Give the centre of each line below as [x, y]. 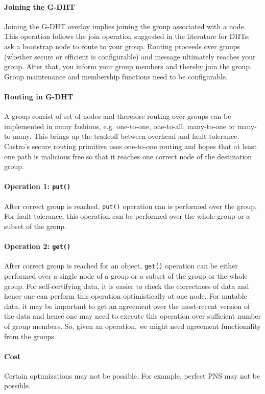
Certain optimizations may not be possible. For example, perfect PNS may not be [132, 375]
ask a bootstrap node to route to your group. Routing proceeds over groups [122, 46]
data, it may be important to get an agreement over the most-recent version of [127, 306]
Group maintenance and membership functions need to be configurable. [116, 76]
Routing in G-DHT [39, 96]
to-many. [18, 136]
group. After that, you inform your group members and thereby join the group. [128, 66]
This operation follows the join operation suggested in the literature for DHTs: [127, 36]
